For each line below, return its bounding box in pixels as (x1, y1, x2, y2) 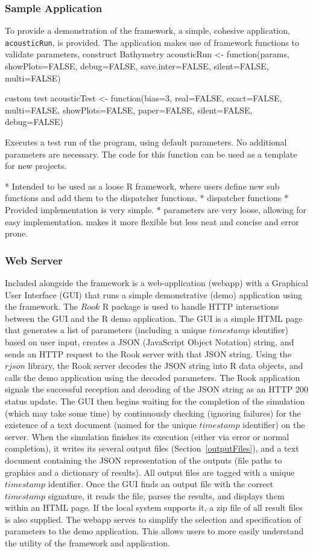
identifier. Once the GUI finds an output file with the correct (48, 478, 274, 490)
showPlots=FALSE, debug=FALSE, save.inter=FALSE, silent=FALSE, (5, 60, 269, 72)
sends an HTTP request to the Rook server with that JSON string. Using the (5, 347, 291, 360)
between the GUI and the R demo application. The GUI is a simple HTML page (5, 312, 303, 324)
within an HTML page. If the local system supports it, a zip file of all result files (5, 501, 303, 514)
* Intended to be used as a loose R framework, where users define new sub (5, 179, 280, 192)
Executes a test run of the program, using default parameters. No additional (5, 136, 287, 149)
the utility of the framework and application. (5, 537, 170, 549)
